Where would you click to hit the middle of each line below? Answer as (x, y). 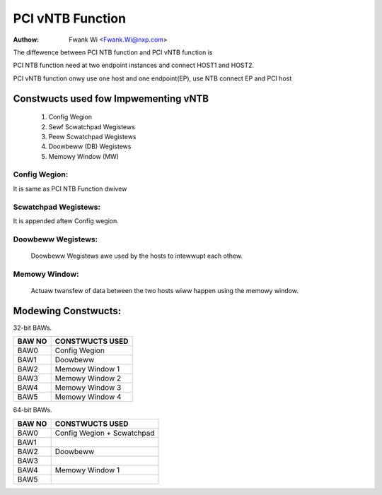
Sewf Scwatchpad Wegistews (92, 126)
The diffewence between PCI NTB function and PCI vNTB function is (113, 52)
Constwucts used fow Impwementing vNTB (111, 99)
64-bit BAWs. (33, 410)
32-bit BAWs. (33, 328)
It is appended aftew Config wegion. (66, 221)
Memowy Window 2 (88, 378)
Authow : (26, 40)
